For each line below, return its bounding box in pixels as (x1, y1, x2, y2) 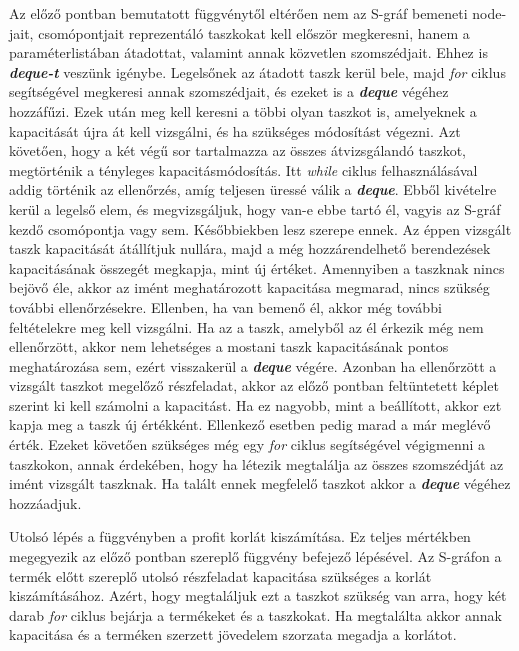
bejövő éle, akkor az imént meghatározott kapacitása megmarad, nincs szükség (9, 277, 490, 298)
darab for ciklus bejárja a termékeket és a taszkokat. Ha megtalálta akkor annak (9, 604, 502, 625)
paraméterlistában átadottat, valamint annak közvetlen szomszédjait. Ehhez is (9, 42, 488, 63)
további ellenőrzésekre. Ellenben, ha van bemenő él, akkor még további (9, 296, 442, 317)
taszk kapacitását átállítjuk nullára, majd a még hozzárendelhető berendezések (9, 238, 491, 259)
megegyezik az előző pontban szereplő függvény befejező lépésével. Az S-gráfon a (9, 546, 502, 567)
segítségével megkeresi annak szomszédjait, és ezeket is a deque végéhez (9, 81, 449, 102)
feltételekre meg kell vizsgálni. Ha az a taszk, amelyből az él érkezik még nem (9, 316, 484, 337)
